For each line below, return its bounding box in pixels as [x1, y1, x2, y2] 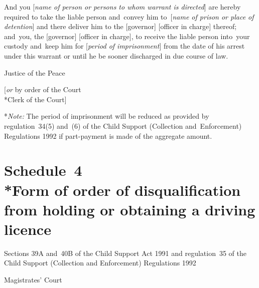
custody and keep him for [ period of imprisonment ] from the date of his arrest [4, 41, 245, 51]
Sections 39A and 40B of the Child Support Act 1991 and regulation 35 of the [4, 247, 246, 258]
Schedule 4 [4, 160, 82, 180]
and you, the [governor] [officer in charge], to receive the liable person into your [4, 31, 250, 41]
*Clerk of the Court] [4, 94, 67, 104]
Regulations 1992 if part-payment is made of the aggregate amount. [4, 130, 212, 141]
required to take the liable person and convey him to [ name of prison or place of [4, 11, 254, 22]
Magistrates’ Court [4, 274, 62, 284]
